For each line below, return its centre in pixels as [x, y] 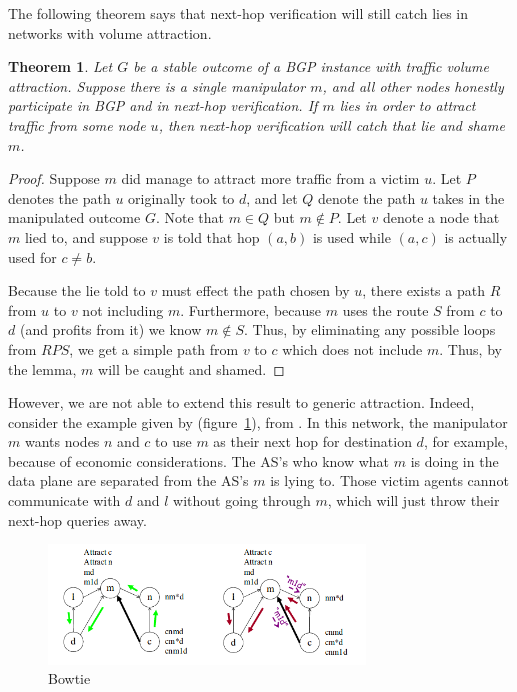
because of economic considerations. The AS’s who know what [199, 460]
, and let [272, 197]
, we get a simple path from [154, 348]
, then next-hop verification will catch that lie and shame [331, 124]
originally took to [181, 197]
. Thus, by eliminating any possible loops [369, 329]
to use [173, 441]
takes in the [468, 197]
